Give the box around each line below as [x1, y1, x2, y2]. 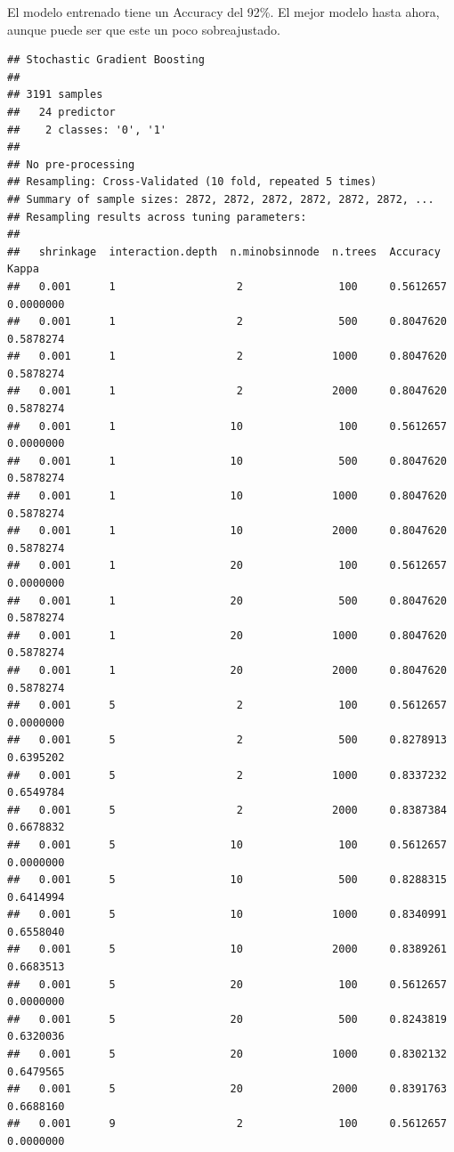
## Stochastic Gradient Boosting [7, 53, 205, 67]
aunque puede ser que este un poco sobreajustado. [7, 20, 280, 38]
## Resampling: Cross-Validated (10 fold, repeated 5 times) [7, 175, 377, 189]
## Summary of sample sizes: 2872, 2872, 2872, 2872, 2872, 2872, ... [7, 192, 434, 206]
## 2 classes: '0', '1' [7, 123, 166, 136]
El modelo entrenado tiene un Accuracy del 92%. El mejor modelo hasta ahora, [7, 3, 440, 20]
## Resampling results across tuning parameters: [7, 210, 307, 223]
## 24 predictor [7, 105, 116, 118]
